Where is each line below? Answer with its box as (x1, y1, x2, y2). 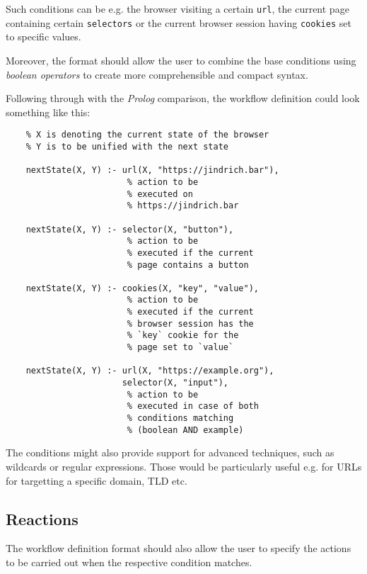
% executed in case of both (127, 401, 259, 412)
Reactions (6, 507, 78, 529)
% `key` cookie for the (127, 330, 239, 341)
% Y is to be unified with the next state (25, 141, 228, 152)
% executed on (127, 188, 193, 199)
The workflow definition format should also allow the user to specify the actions (6, 541, 351, 556)
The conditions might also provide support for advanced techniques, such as (6, 445, 334, 460)
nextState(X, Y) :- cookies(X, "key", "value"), (25, 283, 259, 293)
